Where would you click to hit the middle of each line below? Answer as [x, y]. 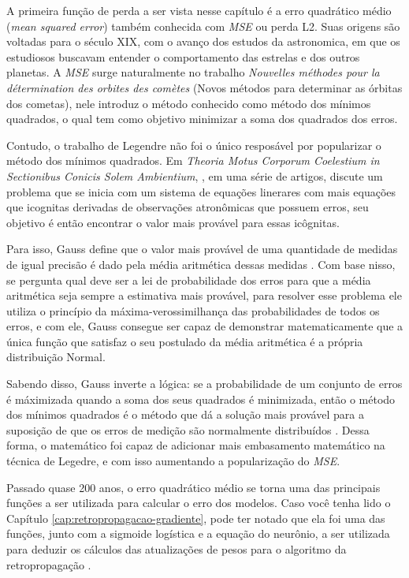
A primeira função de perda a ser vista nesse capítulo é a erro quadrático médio [199, 10]
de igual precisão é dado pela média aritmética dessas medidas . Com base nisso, [201, 264]
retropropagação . [49, 564]
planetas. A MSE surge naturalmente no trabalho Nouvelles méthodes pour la [193, 72]
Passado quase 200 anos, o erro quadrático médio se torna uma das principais [193, 487]
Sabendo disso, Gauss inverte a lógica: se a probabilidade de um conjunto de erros [204, 384]
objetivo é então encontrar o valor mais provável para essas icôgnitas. [173, 222]
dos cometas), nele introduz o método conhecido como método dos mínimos [189, 103]
